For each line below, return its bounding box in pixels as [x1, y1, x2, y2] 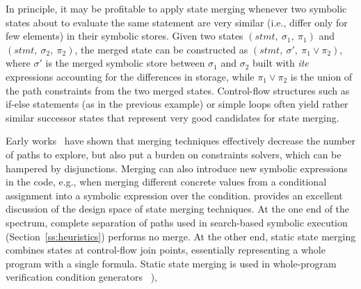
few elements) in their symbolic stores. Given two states [6, 28, 243, 43]
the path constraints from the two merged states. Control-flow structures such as [6, 83, 350, 97]
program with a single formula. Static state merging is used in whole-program [6, 256, 337, 270]
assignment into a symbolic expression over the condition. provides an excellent [6, 188, 343, 202]
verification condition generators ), [6, 270, 157, 284]
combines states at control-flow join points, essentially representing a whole [6, 242, 326, 257]
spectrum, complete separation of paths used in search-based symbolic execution [6, 215, 348, 229]
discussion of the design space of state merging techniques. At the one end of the [6, 201, 350, 216]
